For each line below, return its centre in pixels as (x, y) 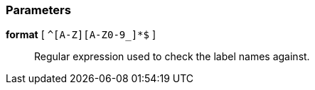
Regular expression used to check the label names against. (172, 57)
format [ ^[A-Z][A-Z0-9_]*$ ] (81, 35)
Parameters (38, 10)
